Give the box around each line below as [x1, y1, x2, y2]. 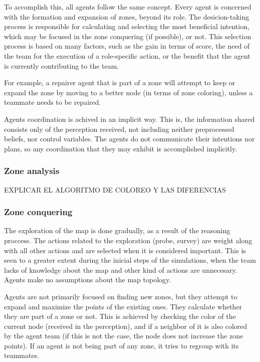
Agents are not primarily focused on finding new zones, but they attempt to [4, 291, 237, 301]
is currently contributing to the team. [4, 60, 119, 71]
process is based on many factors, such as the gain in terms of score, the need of [4, 41, 250, 51]
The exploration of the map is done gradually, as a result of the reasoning [4, 225, 230, 236]
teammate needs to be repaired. [4, 97, 101, 107]
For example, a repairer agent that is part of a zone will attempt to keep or [4, 77, 235, 88]
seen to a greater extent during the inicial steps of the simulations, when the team [4, 255, 256, 265]
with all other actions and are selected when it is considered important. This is [4, 245, 246, 255]
